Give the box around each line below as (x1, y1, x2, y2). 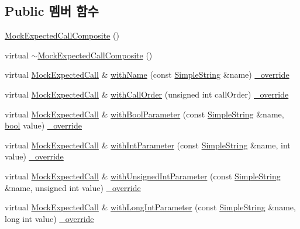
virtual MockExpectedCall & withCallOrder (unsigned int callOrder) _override (5, 88, 289, 100)
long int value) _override (5, 212, 94, 224)
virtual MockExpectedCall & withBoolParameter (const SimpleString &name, (5, 107, 284, 120)
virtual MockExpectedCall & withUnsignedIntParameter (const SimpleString (5, 169, 281, 182)
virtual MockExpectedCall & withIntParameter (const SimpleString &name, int (5, 138, 291, 151)
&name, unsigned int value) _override (5, 181, 141, 193)
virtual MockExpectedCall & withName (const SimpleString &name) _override (5, 68, 289, 81)
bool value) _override (5, 119, 82, 131)
